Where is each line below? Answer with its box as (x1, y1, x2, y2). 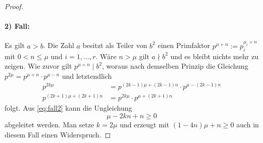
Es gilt (5, 40, 25, 51)
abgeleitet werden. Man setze (5, 119, 94, 130)
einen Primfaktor (157, 40, 211, 51)
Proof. (5, 1, 23, 11)
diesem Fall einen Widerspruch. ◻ (5, 129, 111, 139)
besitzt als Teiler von (82, 40, 147, 51)
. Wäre (95, 51, 117, 61)
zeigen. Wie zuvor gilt (5, 61, 72, 71)
